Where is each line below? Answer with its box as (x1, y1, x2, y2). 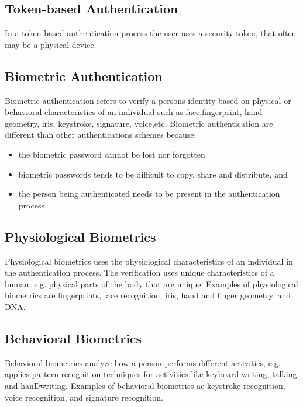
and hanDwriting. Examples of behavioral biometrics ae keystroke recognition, (5, 379, 285, 391)
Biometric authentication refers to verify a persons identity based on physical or (5, 94, 291, 106)
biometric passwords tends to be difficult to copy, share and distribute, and (18, 168, 288, 180)
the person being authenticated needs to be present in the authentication (18, 187, 280, 200)
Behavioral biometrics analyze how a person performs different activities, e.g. (5, 356, 281, 368)
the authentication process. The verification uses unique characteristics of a (5, 266, 274, 279)
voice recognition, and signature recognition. (5, 391, 163, 403)
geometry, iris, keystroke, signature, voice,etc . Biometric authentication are (5, 117, 273, 129)
